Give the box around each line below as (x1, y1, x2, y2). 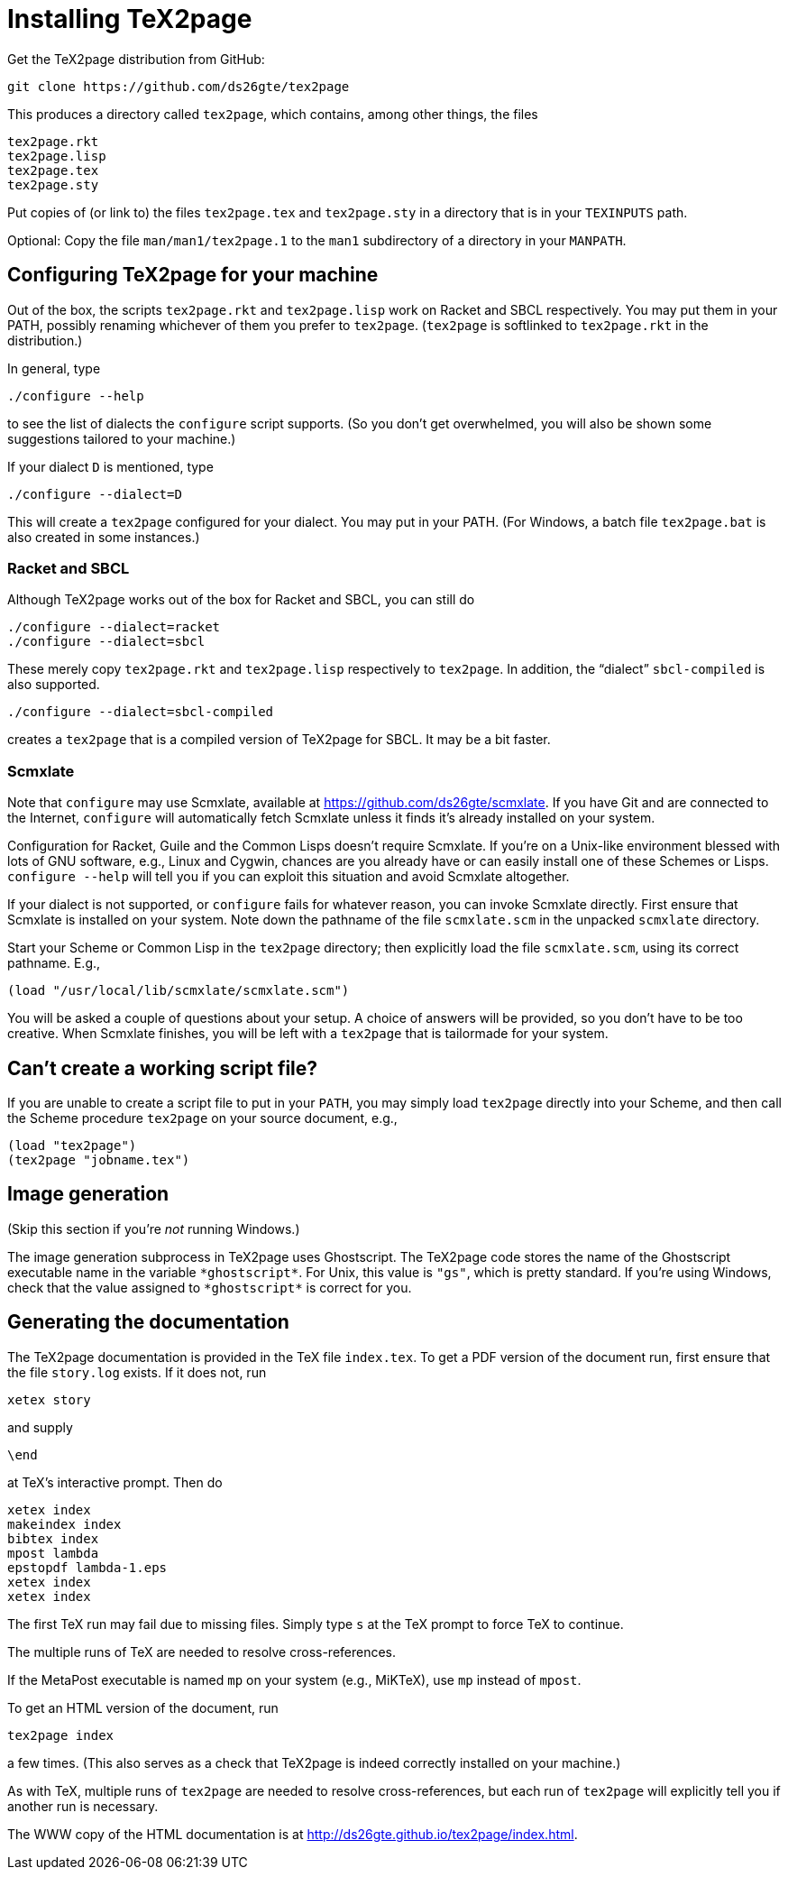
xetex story (7, 1392, 91, 1407)
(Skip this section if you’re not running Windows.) (7, 1220, 300, 1237)
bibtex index (7, 1531, 99, 1546)
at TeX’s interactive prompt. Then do (7, 1474, 223, 1490)
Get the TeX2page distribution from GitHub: (7, 51, 265, 67)
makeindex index (7, 1516, 122, 1532)
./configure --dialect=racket (7, 620, 221, 635)
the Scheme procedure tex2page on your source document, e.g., (7, 1109, 398, 1126)
